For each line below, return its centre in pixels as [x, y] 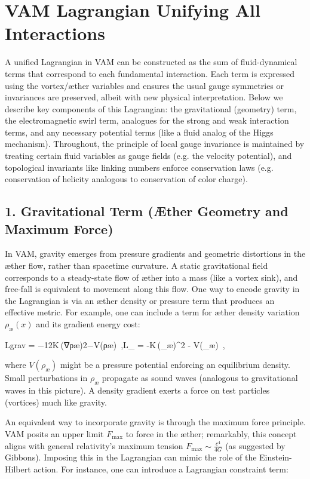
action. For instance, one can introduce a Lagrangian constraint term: [161, 469]
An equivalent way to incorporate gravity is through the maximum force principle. [155, 422]
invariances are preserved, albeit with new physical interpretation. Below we [144, 97]
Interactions [55, 33]
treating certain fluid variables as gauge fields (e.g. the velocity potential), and [148, 156]
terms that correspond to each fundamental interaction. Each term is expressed [150, 73]
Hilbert [18, 469]
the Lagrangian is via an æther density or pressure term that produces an [140, 300]
